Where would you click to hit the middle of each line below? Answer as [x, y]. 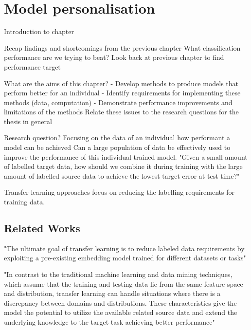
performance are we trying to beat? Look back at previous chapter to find [114, 57]
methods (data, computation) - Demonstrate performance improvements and [118, 102]
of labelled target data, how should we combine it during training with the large [123, 166]
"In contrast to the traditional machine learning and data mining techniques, [118, 274]
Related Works [42, 228]
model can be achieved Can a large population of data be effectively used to [117, 147]
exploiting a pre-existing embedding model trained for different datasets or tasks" [125, 258]
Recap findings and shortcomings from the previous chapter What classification [122, 47]
